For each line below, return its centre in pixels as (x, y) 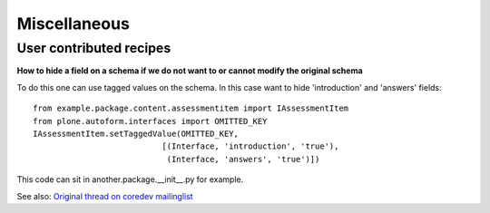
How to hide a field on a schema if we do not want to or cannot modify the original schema (190, 71)
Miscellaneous (73, 24)
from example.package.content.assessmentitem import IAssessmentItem (191, 108)
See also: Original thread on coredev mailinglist (105, 196)
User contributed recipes (94, 48)
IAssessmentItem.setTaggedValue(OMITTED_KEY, (136, 133)
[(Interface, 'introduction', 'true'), (250, 146)
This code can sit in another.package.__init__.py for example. (130, 179)
